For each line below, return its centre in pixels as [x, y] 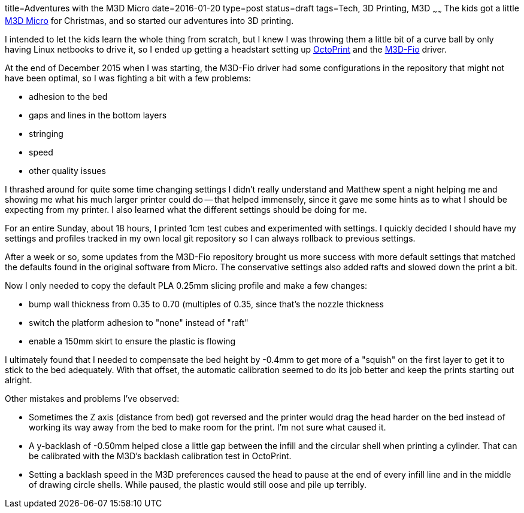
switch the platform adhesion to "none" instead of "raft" [139, 322]
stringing [46, 133]
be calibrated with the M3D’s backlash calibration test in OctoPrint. [160, 456]
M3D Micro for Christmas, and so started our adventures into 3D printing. [149, 20]
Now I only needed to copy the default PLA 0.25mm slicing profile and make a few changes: [186, 285]
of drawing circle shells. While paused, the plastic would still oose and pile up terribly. [198, 484]
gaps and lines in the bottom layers [98, 115]
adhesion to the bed [68, 96]
